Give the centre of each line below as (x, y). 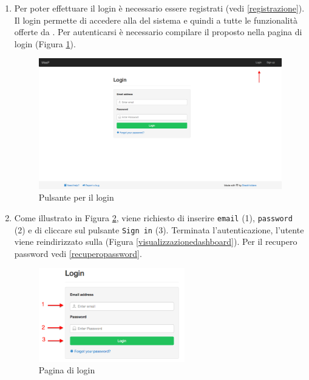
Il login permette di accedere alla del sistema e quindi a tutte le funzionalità (156, 20)
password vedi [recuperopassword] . (78, 253)
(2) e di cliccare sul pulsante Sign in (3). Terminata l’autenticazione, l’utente (159, 229)
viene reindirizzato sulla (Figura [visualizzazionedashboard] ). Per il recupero (156, 242)
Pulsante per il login (76, 197)
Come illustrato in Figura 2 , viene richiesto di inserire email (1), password (153, 217)
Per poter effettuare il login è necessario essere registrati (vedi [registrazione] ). (159, 8)
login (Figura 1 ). (45, 43)
